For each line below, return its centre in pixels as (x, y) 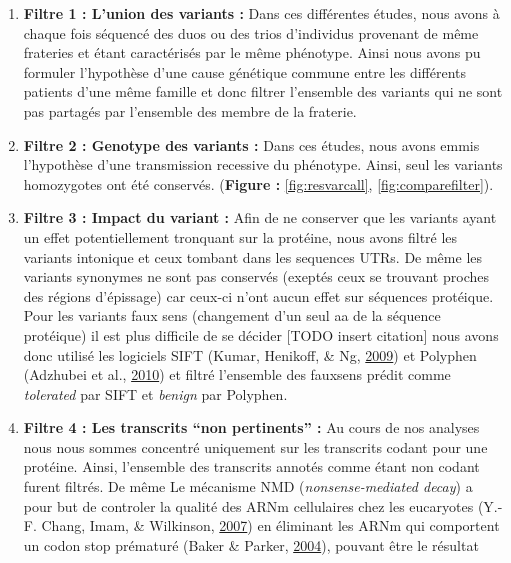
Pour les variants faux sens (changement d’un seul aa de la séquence (232, 315)
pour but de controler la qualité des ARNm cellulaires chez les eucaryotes (248, 505)
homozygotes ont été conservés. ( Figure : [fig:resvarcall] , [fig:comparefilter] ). (258, 183)
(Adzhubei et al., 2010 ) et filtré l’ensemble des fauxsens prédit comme (237, 374)
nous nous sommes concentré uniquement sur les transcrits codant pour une (255, 446)
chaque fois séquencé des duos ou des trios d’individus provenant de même (251, 32)
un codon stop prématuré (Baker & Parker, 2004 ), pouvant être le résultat (251, 544)
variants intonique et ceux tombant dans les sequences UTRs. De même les (253, 256)
